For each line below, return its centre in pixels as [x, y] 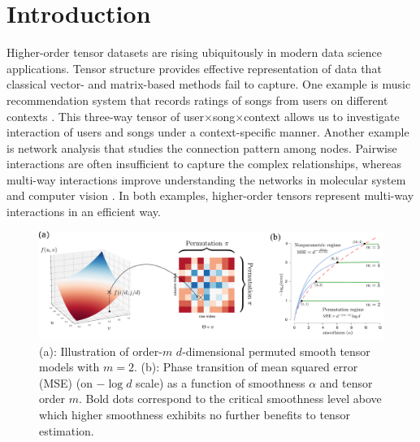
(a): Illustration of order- [101, 351]
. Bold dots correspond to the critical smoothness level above [230, 399]
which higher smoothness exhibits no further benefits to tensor [195, 414]
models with [69, 367]
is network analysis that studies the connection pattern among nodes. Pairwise [202, 147]
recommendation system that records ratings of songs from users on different [197, 100]
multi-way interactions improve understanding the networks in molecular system [206, 179]
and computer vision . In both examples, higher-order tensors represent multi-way [210, 195]
